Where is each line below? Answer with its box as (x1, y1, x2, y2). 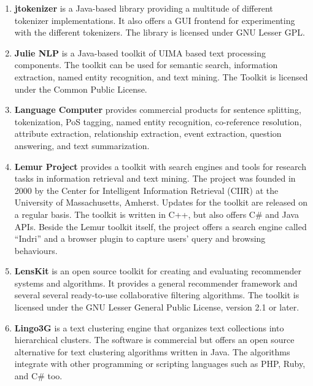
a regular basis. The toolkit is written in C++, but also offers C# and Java (14, 207, 299, 220)
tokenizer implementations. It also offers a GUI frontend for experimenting (14, 14, 295, 26)
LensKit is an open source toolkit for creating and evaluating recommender (14, 264, 301, 277)
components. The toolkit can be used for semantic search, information (14, 58, 278, 71)
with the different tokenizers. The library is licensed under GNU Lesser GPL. (14, 26, 305, 39)
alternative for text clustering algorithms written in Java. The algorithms (14, 345, 290, 358)
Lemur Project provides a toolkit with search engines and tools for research (14, 160, 306, 172)
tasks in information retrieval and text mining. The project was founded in (14, 172, 296, 185)
